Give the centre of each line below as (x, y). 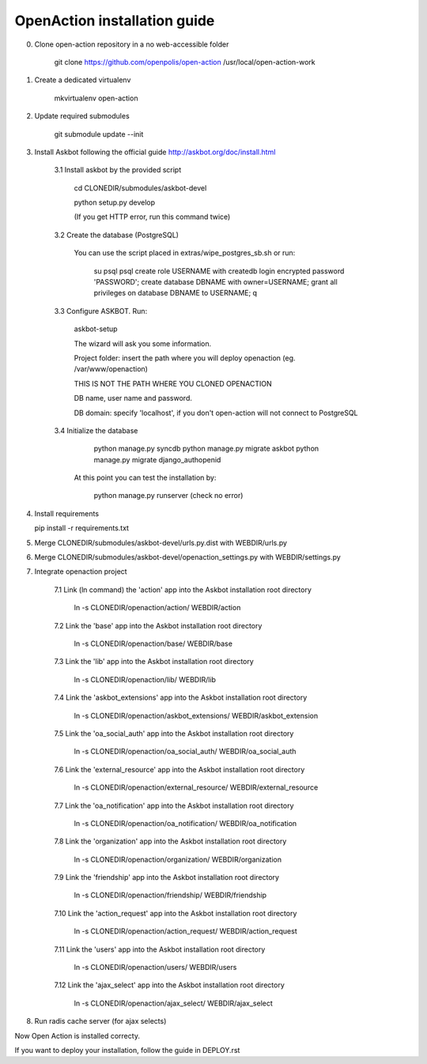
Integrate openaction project (81, 572)
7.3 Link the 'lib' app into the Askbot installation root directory (154, 662)
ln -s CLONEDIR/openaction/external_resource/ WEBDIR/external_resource (196, 787)
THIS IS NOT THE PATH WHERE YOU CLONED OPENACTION (173, 383)
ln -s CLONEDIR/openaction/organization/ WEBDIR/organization (178, 859)
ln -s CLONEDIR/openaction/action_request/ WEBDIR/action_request (185, 931)
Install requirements (66, 513)
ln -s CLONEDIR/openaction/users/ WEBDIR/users (155, 968)
